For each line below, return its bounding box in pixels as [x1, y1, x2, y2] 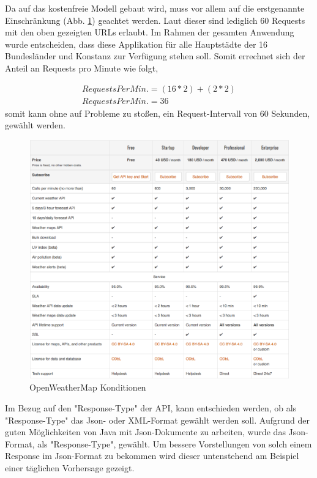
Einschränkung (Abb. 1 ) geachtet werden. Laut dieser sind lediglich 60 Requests [5, 13, 305, 26]
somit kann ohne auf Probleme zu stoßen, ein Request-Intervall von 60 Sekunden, [5, 106, 310, 119]
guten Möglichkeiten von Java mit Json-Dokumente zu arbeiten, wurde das [5, 425, 286, 438]
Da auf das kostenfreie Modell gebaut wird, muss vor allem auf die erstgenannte [5, 2, 305, 14]
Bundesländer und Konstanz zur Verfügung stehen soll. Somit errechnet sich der [5, 50, 305, 62]
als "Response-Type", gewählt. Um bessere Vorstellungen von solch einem [37, 437, 312, 450]
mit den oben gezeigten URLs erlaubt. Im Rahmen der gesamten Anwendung [5, 26, 294, 39]
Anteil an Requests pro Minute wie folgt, [5, 61, 158, 74]
